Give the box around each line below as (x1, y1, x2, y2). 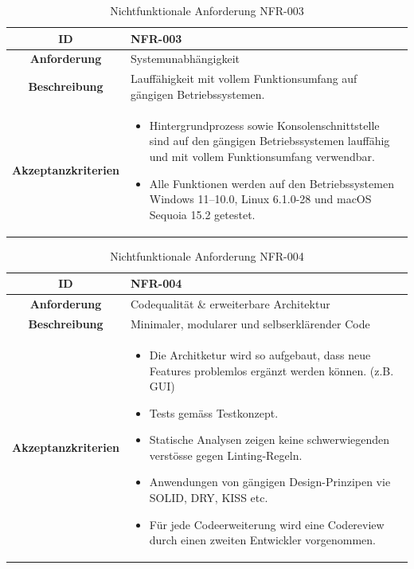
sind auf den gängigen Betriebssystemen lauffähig (149, 132, 390, 149)
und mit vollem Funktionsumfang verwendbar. (149, 147, 375, 164)
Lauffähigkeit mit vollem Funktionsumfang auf (131, 70, 357, 87)
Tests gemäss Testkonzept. (149, 404, 279, 421)
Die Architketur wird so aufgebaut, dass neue (149, 346, 371, 363)
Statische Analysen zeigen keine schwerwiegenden (149, 431, 390, 448)
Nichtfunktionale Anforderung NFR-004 (110, 247, 304, 264)
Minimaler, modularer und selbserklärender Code (131, 316, 370, 332)
